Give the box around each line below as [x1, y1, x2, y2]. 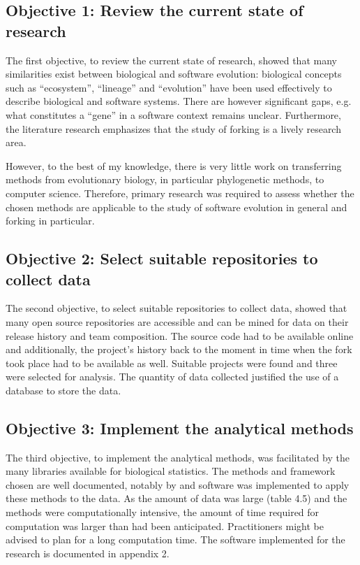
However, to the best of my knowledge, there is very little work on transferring [6, 158, 342, 173]
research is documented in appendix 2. [6, 545, 170, 560]
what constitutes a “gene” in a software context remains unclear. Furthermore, [6, 107, 341, 122]
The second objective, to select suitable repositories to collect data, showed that [6, 301, 347, 315]
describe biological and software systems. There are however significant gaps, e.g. [6, 94, 352, 108]
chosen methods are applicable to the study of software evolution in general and [6, 199, 347, 214]
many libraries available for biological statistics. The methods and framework [6, 464, 336, 478]
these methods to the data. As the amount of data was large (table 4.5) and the [6, 491, 347, 506]
